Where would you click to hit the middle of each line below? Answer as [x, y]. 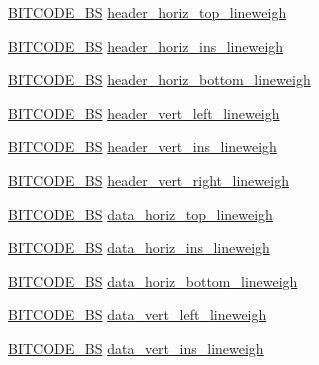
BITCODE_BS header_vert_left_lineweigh [144, 112]
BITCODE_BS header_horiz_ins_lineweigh [146, 45]
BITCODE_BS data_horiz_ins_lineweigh [139, 247]
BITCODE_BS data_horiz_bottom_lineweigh [153, 280]
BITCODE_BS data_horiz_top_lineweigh [140, 213]
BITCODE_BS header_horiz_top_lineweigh [147, 12]
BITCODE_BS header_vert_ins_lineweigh [142, 146]
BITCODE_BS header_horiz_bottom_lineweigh [159, 79]
